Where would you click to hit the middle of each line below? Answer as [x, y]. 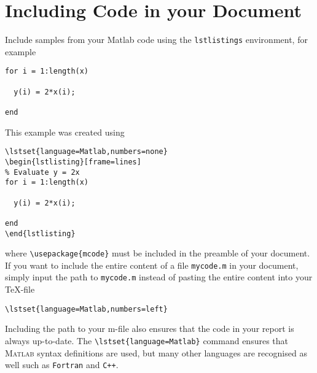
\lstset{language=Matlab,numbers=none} [86, 152]
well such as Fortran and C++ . [62, 365]
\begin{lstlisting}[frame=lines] [73, 162]
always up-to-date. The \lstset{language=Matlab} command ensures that [147, 340]
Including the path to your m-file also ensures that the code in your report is [150, 329]
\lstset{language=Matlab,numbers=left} [86, 309]
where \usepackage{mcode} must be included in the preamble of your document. [158, 253]
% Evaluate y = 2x [42, 172]
